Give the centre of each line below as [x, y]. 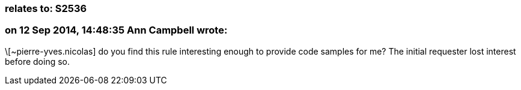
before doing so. [38, 61]
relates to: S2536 [46, 8]
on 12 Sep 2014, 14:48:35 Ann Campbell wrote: [116, 30]
